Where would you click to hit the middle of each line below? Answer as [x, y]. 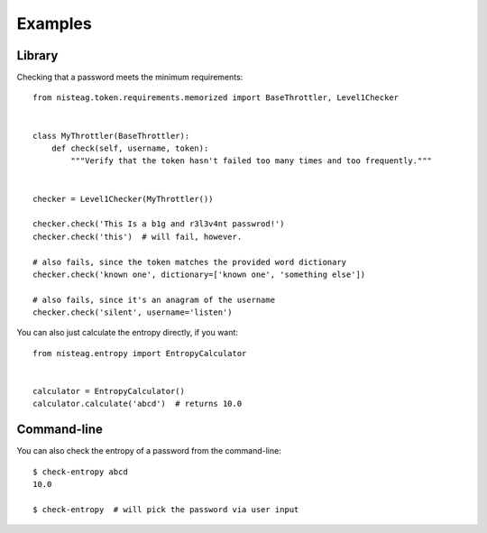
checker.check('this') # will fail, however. [138, 236]
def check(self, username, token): [130, 148]
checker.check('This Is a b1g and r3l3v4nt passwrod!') [159, 224]
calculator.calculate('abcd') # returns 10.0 [138, 404]
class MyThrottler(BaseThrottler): [111, 136]
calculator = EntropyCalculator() [109, 391]
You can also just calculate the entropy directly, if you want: [128, 333]
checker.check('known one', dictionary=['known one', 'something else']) [199, 274]
